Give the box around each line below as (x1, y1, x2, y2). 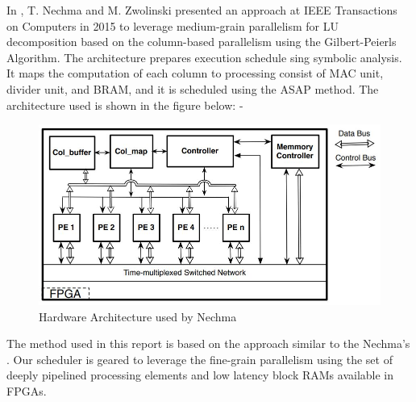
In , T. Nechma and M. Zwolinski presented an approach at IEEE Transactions (6, 2, 397, 18)
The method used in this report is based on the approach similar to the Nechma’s (6, 335, 410, 352)
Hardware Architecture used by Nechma (39, 308, 237, 325)
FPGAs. (6, 382, 47, 399)
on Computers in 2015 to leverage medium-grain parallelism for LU (6, 17, 339, 34)
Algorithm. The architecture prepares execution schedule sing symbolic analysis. (6, 48, 402, 65)
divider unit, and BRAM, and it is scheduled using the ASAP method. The (6, 80, 379, 97)
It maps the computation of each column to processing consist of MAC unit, (6, 65, 384, 82)
